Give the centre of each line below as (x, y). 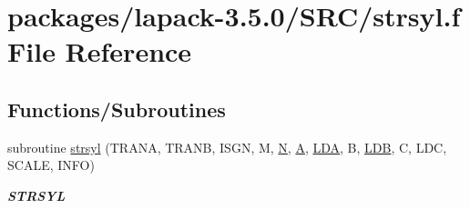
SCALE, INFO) (51, 165)
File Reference (100, 51)
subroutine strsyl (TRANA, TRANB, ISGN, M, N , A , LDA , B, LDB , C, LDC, (227, 147)
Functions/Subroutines (117, 109)
